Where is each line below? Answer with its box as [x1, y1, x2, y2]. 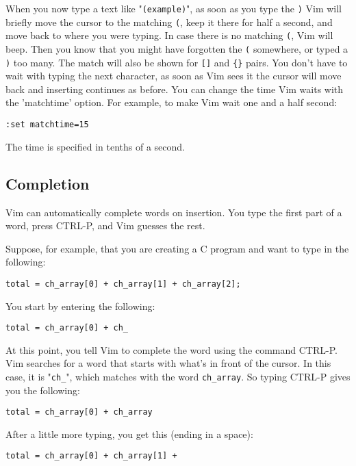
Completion [5, 172, 90, 194]
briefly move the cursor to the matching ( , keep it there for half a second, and [5, 14, 333, 29]
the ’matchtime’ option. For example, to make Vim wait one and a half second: [5, 95, 338, 109]
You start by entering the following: [5, 298, 155, 313]
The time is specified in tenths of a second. [5, 139, 185, 153]
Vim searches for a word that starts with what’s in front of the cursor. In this [5, 356, 331, 370]
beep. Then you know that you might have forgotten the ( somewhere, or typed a [5, 41, 348, 55]
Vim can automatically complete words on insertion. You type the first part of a [5, 205, 342, 219]
